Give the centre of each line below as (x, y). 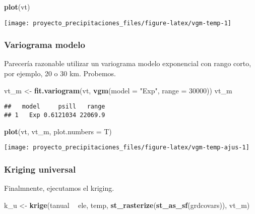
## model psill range (55, 107)
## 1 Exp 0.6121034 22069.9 (55, 115)
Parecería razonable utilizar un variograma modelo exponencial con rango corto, (128, 63)
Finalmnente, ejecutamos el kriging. (59, 188)
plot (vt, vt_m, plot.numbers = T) (58, 131)
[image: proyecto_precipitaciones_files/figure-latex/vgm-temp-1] (118, 23)
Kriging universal (40, 169)
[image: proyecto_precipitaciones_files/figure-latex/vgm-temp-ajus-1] (127, 148)
